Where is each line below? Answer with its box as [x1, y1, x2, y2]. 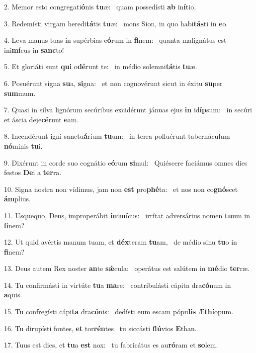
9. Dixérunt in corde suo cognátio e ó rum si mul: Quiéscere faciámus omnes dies [4, 157, 248, 168]
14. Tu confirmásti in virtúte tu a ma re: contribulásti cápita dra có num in [4, 279, 231, 290]
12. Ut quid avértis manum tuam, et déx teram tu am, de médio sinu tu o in [4, 237, 237, 247]
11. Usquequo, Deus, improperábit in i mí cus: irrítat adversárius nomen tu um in [4, 210, 251, 220]
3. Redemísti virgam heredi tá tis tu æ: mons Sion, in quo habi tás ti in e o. [4, 18, 228, 28]
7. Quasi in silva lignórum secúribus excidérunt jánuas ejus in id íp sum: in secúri [4, 104, 252, 115]
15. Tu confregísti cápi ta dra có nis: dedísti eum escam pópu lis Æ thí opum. [4, 306, 234, 317]
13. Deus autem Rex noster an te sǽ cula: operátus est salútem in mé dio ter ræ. [4, 263, 250, 273]
